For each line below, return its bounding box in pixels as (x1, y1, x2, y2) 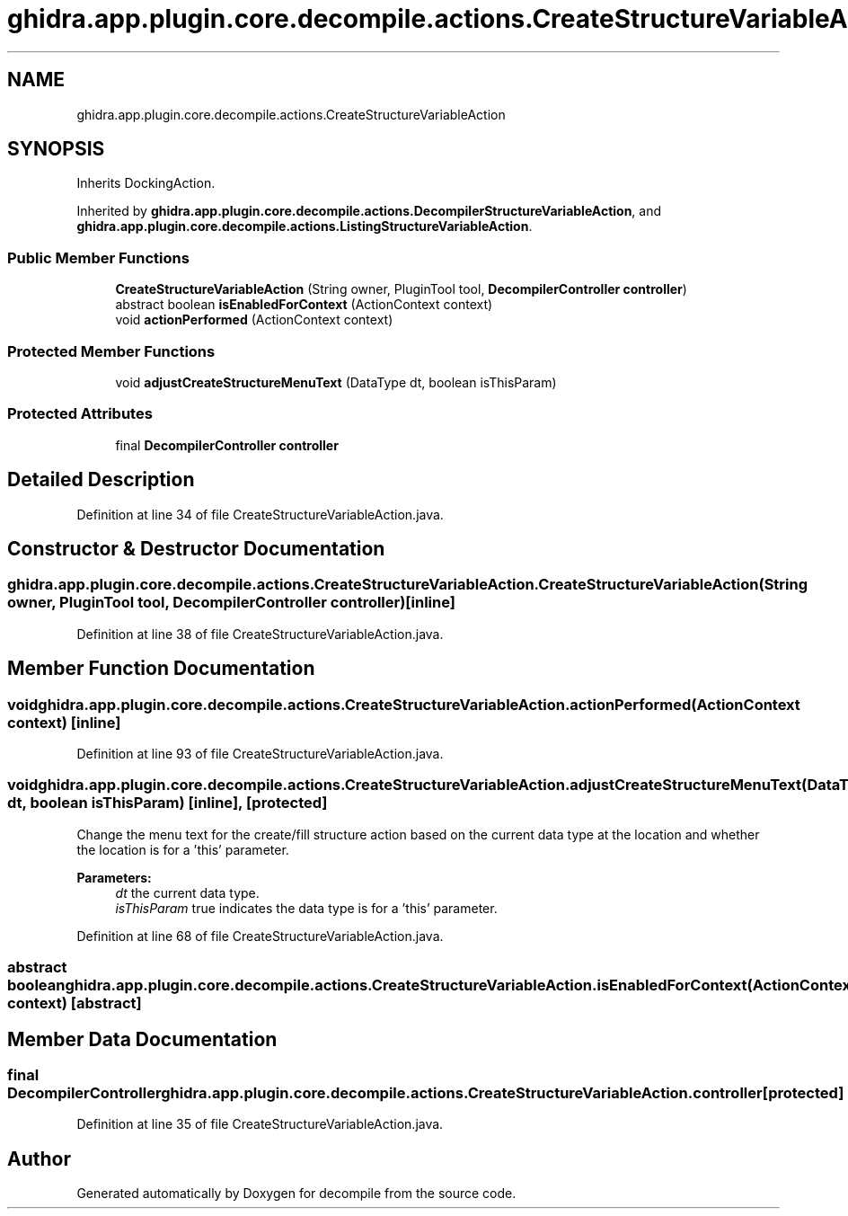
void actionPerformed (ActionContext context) (115, 312, 393, 328)
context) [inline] (7, 713, 121, 732)
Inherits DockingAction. (76, 175, 216, 191)
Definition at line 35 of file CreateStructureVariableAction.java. (76, 1116, 444, 1132)
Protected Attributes (7, 404, 153, 423)
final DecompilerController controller (115, 437, 339, 453)
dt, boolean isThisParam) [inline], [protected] (7, 794, 328, 812)
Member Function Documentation (7, 657, 315, 680)
